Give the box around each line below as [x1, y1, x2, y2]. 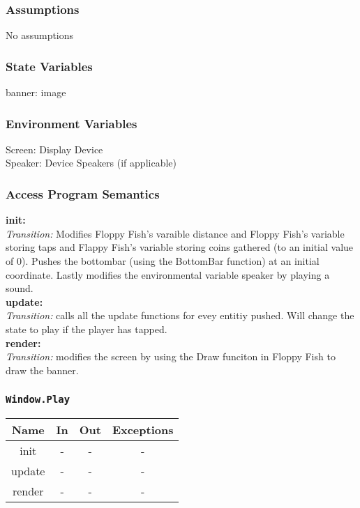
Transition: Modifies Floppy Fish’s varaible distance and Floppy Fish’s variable [6, 226, 345, 240]
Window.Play [6, 394, 70, 406]
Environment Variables [6, 114, 137, 132]
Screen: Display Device [6, 141, 103, 156]
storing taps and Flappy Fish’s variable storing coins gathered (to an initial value [6, 240, 354, 254]
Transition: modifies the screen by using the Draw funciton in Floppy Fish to [6, 349, 336, 364]
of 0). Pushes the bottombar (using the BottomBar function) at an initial [6, 254, 320, 268]
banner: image [6, 85, 66, 100]
